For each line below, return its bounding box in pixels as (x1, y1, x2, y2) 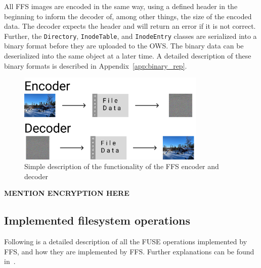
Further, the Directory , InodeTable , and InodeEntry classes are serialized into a (4, 30, 257, 41)
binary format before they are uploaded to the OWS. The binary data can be (4, 40, 244, 51)
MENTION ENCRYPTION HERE (4, 188, 129, 198)
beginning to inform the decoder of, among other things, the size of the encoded (4, 11, 252, 21)
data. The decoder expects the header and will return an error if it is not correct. (4, 21, 256, 31)
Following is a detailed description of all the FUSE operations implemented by (4, 236, 247, 247)
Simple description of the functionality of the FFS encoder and (24, 161, 219, 172)
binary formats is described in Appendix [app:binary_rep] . (4, 60, 187, 71)
